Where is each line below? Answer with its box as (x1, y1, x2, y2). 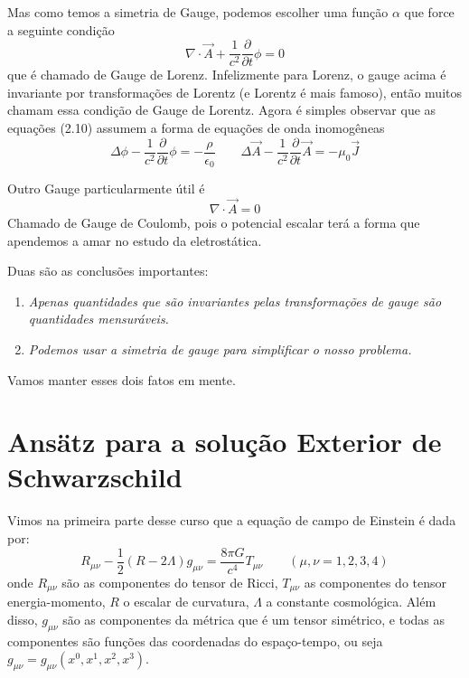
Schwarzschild (7, 458, 183, 495)
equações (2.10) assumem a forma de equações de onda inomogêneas (7, 118, 385, 137)
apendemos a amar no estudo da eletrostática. (7, 231, 262, 250)
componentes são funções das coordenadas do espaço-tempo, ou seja (7, 631, 383, 650)
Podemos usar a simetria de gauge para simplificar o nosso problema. (28, 339, 412, 358)
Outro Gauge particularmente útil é (7, 179, 205, 198)
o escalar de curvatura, (123, 592, 249, 611)
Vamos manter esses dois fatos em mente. (7, 370, 236, 389)
